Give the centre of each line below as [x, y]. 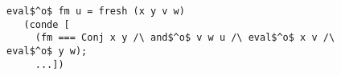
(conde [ [47, 24]
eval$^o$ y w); [47, 51]
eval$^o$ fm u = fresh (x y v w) [96, 11]
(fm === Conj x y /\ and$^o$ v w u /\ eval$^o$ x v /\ [185, 38]
